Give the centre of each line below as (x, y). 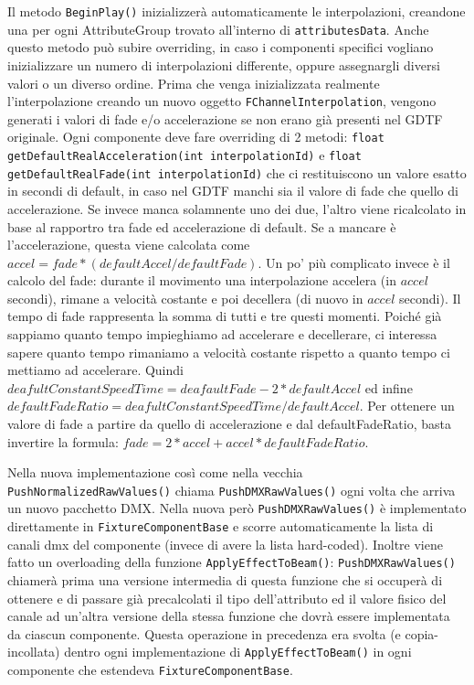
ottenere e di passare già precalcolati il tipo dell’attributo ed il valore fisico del (227, 598)
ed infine (389, 387)
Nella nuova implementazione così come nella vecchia (155, 472)
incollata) (34, 652)
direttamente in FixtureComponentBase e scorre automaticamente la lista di (221, 526)
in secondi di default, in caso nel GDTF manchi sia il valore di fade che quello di (233, 191)
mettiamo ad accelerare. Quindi (95, 370)
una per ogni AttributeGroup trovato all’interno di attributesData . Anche (218, 29)
